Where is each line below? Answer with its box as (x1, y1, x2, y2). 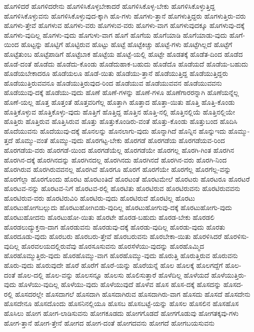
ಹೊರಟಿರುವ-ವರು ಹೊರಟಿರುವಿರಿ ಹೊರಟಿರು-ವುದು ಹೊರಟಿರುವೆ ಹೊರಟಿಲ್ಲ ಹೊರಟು (4, 192, 195, 203)
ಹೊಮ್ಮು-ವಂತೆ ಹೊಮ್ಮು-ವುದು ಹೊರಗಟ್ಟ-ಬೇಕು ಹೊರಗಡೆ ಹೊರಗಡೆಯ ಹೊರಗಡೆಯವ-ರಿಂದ (15, 135, 225, 145)
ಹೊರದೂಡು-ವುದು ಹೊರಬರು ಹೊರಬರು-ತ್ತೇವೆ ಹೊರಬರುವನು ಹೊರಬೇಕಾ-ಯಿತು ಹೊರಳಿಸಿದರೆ (4, 231, 222, 241)
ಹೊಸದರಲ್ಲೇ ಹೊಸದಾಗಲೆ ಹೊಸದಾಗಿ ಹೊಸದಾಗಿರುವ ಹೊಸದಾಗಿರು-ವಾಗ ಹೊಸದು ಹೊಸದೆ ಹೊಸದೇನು (15, 288, 251, 299)
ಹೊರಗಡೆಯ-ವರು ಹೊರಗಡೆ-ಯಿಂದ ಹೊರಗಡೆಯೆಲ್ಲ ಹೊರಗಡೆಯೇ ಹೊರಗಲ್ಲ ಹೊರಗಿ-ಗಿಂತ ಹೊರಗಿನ (4, 144, 234, 155)
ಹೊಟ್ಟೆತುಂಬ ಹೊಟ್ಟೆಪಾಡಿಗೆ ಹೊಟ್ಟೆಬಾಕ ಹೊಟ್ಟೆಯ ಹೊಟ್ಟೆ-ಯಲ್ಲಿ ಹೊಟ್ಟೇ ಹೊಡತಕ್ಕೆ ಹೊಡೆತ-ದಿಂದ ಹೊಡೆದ (4, 48, 243, 59)
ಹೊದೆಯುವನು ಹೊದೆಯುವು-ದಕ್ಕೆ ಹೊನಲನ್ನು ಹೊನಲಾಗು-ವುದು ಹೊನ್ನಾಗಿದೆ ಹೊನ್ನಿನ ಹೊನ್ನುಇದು (4, 125, 226, 136)
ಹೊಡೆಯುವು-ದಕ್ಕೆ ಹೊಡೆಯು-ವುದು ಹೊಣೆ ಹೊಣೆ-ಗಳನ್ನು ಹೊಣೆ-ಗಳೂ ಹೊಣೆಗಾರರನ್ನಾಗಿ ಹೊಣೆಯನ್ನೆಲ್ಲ (4, 87, 239, 97)
